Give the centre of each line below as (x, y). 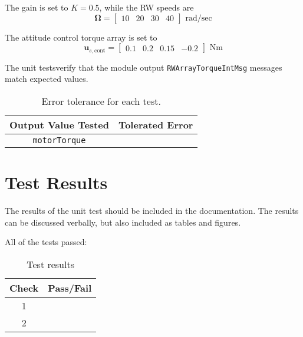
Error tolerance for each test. (101, 101)
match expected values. (47, 79)
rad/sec (199, 18)
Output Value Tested (59, 124)
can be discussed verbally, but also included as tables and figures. (123, 222)
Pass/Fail (70, 288)
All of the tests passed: (46, 242)
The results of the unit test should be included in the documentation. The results (152, 211)
